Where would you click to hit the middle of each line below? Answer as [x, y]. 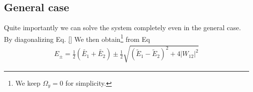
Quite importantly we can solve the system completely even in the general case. [123, 28]
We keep [28, 83]
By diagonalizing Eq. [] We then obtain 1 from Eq [77, 38]
